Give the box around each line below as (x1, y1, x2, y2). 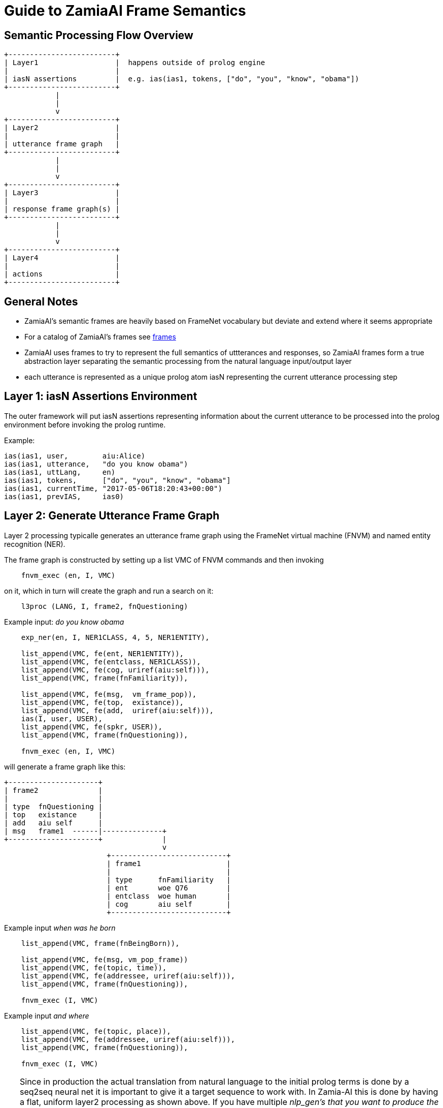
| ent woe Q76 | (107, 883, 231, 892)
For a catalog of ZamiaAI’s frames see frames (24, 332, 176, 342)
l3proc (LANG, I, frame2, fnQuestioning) (21, 602, 188, 610)
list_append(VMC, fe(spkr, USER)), (21, 722, 162, 731)
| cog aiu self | (107, 900, 231, 908)
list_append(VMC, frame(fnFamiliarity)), (21, 673, 188, 682)
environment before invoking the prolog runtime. (4, 420, 166, 429)
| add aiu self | (4, 818, 103, 827)
